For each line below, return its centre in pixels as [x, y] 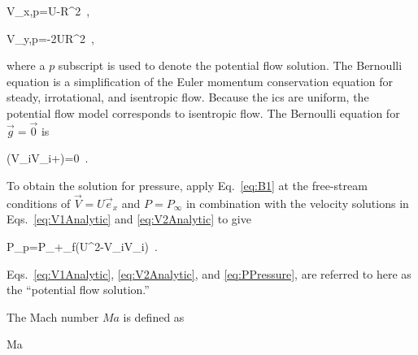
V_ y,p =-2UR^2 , [50, 38]
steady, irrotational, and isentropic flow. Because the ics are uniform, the [188, 97]
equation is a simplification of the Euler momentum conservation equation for [200, 81]
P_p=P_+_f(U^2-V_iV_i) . [82, 246]
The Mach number [53, 316]
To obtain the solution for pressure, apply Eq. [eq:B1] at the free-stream [187, 185]
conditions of [39, 203]
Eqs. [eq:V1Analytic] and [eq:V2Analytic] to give [129, 219]
